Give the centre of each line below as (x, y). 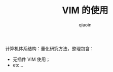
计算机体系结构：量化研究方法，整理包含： (50, 48)
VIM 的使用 (85, 10)
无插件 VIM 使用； (31, 59)
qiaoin (85, 25)
